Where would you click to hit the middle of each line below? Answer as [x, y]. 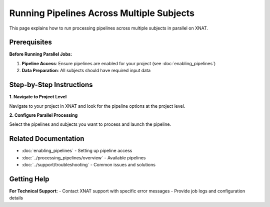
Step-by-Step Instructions [51, 85]
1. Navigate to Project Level [38, 97]
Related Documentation [47, 139]
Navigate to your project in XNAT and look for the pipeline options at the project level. [97, 106]
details [16, 198]
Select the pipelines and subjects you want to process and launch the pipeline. [90, 124]
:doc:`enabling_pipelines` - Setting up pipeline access [77, 151]
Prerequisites [30, 42]
